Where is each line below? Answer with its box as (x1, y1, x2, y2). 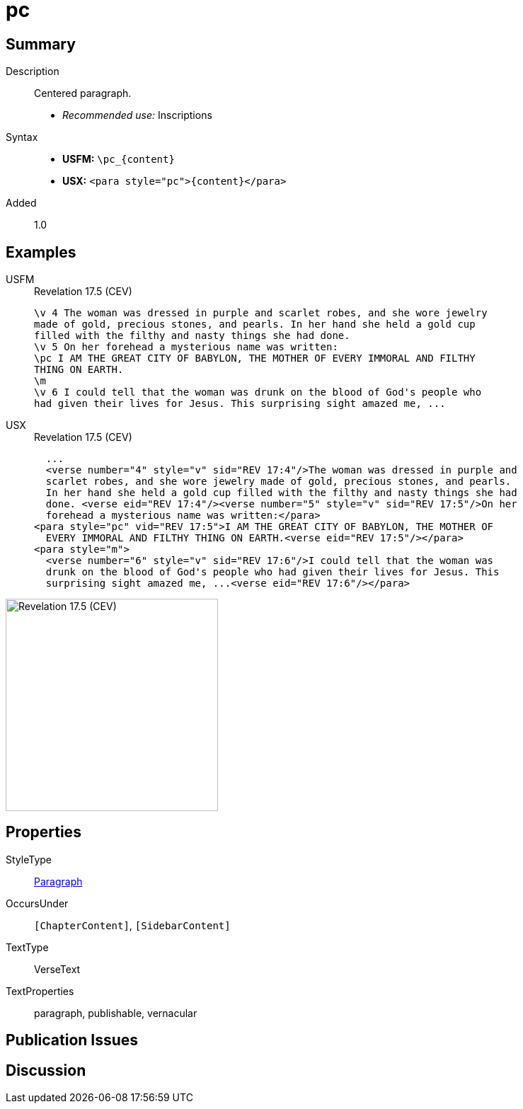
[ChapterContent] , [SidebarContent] (34, 919, 231, 931)
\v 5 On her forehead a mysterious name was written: (34, 341, 338, 353)
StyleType (6, 853, 52, 866)
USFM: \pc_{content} (62, 153, 175, 166)
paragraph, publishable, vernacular (34, 1006, 197, 1019)
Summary (6, 35, 76, 53)
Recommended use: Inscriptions (62, 109, 212, 122)
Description (6, 65, 59, 78)
